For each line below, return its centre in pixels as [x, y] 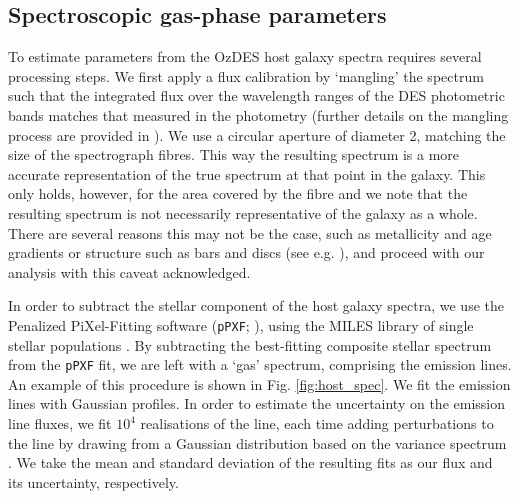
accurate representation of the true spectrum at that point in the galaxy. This [247, 173]
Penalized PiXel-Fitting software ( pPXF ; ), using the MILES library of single [241, 324]
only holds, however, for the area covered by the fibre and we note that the [238, 193]
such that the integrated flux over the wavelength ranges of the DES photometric [256, 95]
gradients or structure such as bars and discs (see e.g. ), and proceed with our [246, 252]
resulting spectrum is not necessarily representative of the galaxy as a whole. [243, 212]
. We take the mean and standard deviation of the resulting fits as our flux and [250, 462]
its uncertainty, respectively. [93, 481]
